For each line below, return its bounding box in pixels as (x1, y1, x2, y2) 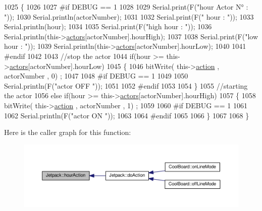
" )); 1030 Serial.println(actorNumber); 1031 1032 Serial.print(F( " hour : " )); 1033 (4, 11, 254, 22)
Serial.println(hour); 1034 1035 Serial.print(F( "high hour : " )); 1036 (4, 21, 212, 32)
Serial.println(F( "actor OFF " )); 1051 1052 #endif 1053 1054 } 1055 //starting (4, 80, 248, 91)
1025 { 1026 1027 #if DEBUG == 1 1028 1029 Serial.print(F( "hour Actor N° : (4, 2, 248, 12)
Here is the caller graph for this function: (4, 127, 131, 137)
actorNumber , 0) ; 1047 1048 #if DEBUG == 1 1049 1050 (4, 71, 188, 81)
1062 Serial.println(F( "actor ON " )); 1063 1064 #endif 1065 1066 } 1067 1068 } (4, 110, 249, 120)
